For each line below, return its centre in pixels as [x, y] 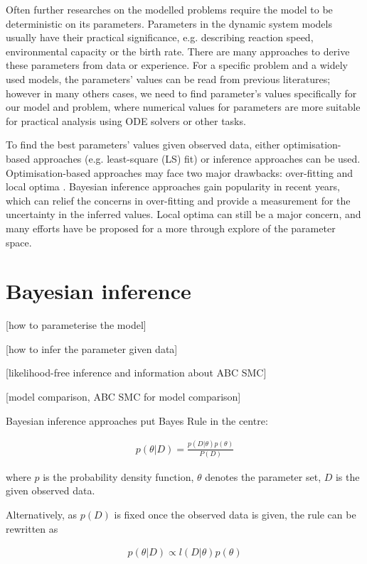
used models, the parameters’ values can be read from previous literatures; [168, 78]
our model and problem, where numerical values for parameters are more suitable [183, 107]
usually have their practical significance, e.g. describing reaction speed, [160, 37]
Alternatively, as [42, 515]
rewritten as [32, 528]
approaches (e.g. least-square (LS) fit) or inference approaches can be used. [197, 158]
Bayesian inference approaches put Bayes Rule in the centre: [137, 420]
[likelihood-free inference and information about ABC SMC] [136, 373]
